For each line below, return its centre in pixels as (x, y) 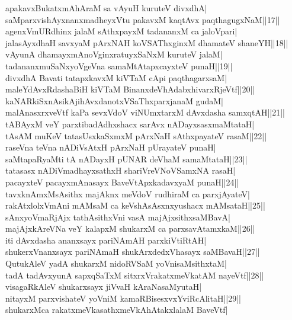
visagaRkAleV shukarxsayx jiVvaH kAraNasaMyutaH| (104, 287)
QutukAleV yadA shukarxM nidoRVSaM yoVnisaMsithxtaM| (116, 263)
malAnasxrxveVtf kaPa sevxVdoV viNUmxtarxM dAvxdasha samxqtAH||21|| (145, 112)
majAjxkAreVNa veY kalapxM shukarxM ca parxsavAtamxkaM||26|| (130, 228)
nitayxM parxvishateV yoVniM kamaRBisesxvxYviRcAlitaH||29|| (123, 298)
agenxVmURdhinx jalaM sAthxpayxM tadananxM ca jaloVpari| (121, 31)
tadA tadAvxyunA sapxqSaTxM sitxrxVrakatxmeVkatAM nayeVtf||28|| (135, 275)
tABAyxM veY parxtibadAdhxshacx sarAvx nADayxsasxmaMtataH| (130, 124)
